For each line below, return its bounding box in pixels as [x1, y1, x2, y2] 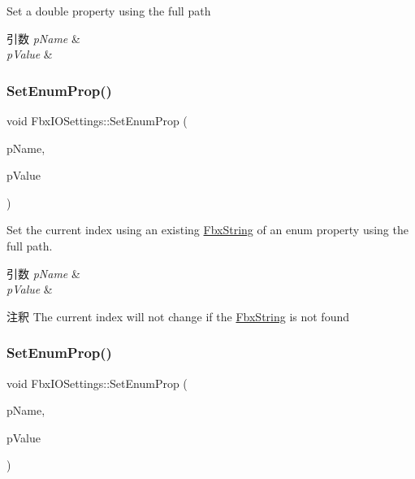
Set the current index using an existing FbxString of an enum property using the [6, 221, 409, 238]
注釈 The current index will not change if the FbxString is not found [6, 307, 350, 324]
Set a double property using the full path [6, 2, 211, 19]
